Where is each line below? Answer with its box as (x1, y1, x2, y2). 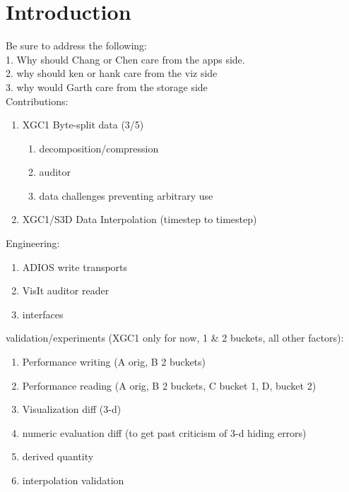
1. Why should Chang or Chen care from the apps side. (6, 52, 245, 66)
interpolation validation (22, 473, 124, 487)
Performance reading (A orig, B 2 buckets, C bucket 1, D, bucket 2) (22, 378, 317, 392)
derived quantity (22, 449, 94, 464)
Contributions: (6, 93, 69, 108)
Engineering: (6, 236, 60, 251)
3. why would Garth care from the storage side (6, 79, 208, 94)
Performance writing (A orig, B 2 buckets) (22, 354, 206, 369)
